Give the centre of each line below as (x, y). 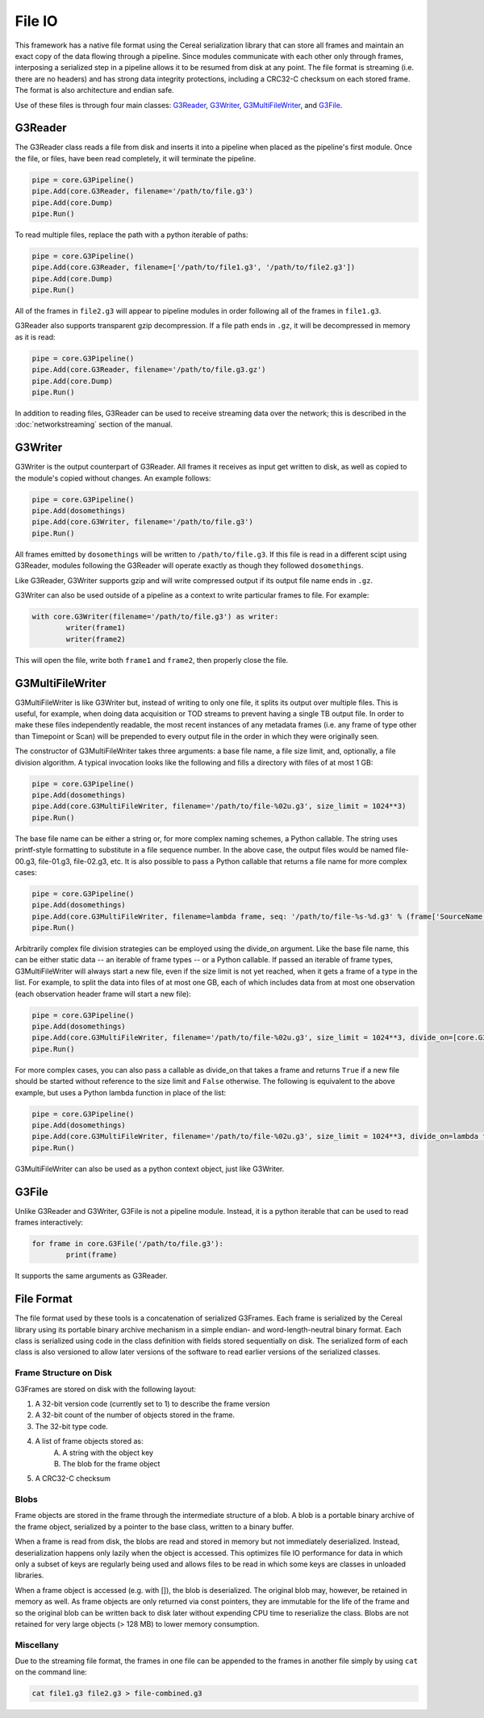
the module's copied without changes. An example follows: (113, 478)
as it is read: (35, 337)
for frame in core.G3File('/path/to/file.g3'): (127, 1243)
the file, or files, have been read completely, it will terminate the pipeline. (136, 158)
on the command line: (51, 1672)
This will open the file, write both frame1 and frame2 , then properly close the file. (152, 660)
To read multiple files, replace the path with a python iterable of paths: (131, 235)
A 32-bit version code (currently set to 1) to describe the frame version (152, 1403)
